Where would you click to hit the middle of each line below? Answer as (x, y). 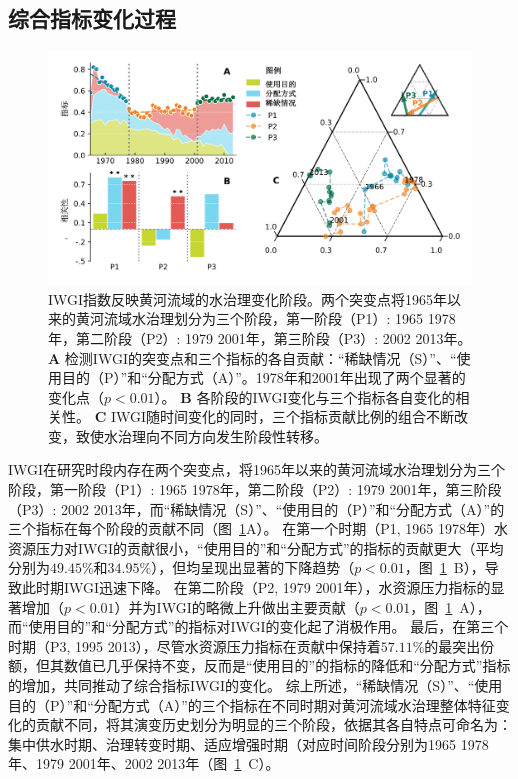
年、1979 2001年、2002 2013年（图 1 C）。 (144, 763)
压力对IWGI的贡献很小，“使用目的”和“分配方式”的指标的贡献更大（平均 (269, 547)
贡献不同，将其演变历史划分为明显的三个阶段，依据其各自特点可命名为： (273, 724)
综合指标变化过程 (92, 18)
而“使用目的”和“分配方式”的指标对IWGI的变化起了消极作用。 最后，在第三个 (258, 626)
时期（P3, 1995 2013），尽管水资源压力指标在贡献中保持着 (194, 645)
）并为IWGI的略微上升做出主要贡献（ (237, 606)
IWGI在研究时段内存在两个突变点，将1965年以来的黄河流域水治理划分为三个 (257, 469)
